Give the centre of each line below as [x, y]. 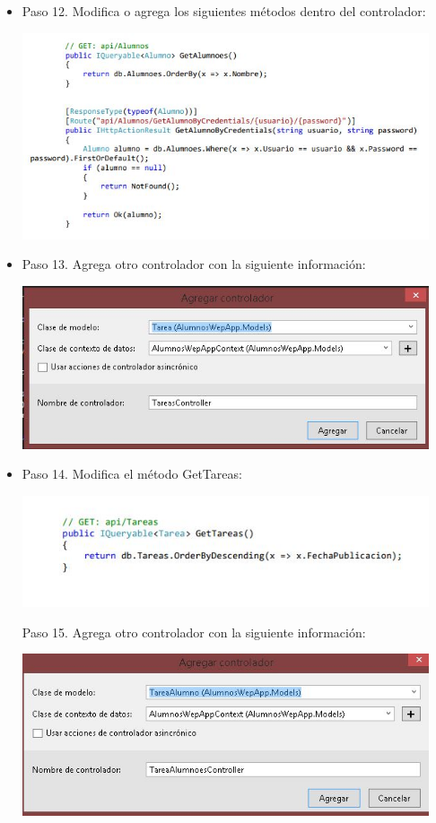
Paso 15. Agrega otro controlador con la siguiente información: [194, 632]
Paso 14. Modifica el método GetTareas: [132, 474]
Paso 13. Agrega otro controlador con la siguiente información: [194, 264]
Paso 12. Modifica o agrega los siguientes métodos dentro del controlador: [224, 11]
